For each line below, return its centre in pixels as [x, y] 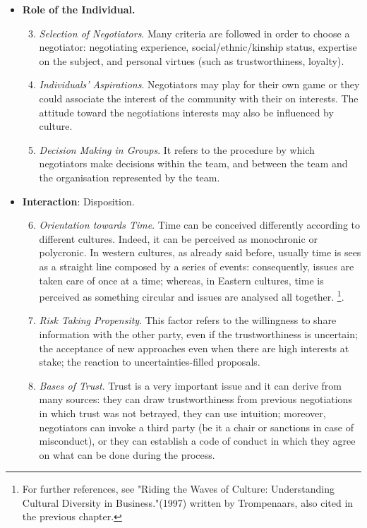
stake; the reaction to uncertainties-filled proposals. [150, 362]
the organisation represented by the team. [130, 177]
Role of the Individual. [79, 9]
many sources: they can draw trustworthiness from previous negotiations [195, 399]
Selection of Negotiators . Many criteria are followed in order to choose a [194, 33]
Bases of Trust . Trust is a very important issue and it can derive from [190, 385]
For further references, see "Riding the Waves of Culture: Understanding [178, 489]
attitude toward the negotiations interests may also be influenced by [186, 112]
